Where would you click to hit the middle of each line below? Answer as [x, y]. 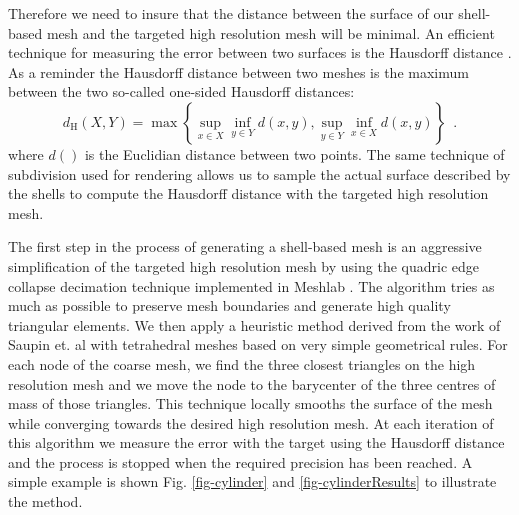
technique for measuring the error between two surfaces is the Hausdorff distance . [260, 52]
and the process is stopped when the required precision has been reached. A [240, 461]
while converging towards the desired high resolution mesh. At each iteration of [251, 422]
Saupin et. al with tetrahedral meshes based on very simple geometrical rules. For [258, 344]
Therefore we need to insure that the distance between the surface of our [231, 13]
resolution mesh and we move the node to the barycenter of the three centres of [252, 383]
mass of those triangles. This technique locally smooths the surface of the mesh [250, 403]
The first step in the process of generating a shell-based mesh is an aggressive [245, 246]
